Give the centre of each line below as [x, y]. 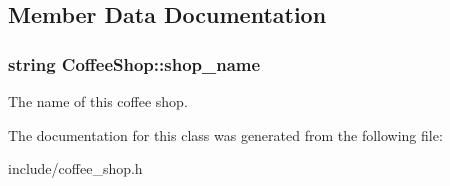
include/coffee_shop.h [75, 168]
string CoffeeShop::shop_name [134, 63]
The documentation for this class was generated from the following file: [225, 134]
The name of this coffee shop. [98, 101]
